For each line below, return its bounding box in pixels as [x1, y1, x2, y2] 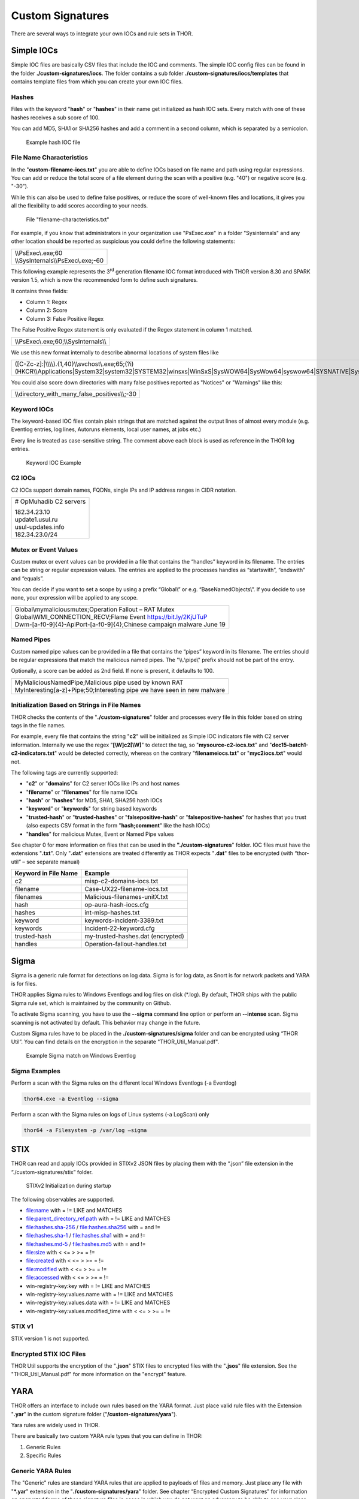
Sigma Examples [11, 1067, 61, 1075]
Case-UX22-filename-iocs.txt [84, 885, 169, 893]
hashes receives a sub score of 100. [11, 114, 100, 121]
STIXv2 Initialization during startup [26, 1182, 112, 1190]
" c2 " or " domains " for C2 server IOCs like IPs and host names [26, 780, 180, 787]
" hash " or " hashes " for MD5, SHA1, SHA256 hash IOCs [26, 797, 163, 804]
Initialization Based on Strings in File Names [11, 701, 141, 709]
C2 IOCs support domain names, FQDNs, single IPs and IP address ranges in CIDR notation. [11, 486, 237, 493]
